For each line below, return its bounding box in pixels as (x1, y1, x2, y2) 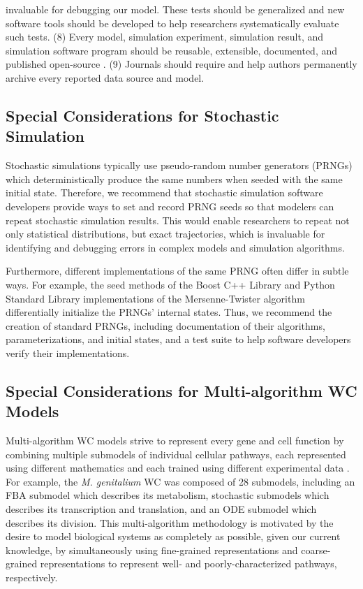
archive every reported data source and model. (6, 70, 205, 85)
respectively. (6, 570, 58, 584)
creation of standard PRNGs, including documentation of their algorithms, (6, 318, 325, 333)
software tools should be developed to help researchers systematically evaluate (6, 15, 339, 30)
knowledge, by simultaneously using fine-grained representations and (6, 542, 298, 557)
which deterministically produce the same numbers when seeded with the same (6, 171, 343, 186)
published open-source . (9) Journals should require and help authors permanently (6, 57, 357, 71)
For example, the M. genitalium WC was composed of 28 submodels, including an (6, 474, 355, 488)
